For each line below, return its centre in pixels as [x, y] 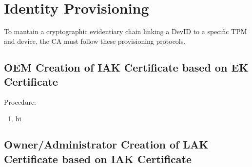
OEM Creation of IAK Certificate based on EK [126, 67]
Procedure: [20, 102]
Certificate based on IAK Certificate [98, 158]
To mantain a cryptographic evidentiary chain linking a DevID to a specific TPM [126, 31]
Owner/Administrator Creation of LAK [106, 144]
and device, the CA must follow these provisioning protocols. [95, 41]
